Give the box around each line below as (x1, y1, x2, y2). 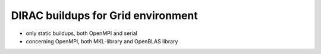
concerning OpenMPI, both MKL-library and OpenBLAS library (26, 37, 178, 45)
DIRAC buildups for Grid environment (11, 9, 199, 22)
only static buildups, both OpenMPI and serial (26, 30, 138, 37)
